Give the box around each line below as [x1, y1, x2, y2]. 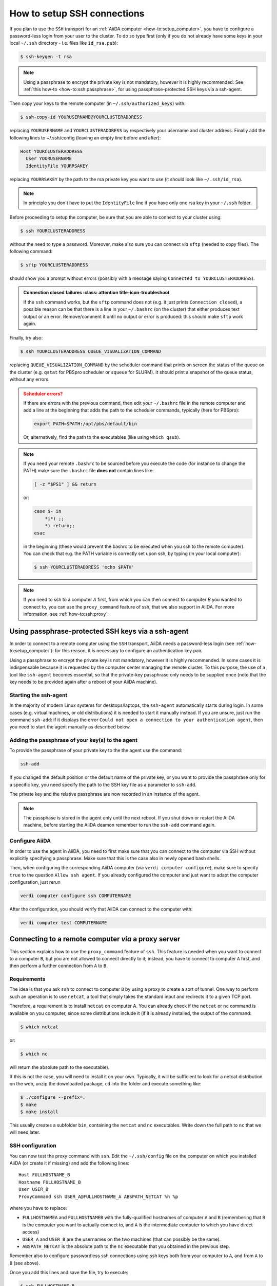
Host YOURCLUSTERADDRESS [20, 148, 83, 154]
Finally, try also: [9, 335, 43, 341]
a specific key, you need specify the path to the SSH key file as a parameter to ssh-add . [9, 781, 197, 788]
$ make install [20, 1109, 58, 1115]
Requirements [9, 975, 46, 983]
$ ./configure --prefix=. [20, 1095, 86, 1100]
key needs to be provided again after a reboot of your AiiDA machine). [9, 678, 157, 685]
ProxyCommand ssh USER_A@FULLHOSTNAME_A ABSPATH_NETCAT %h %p [18, 1193, 179, 1200]
